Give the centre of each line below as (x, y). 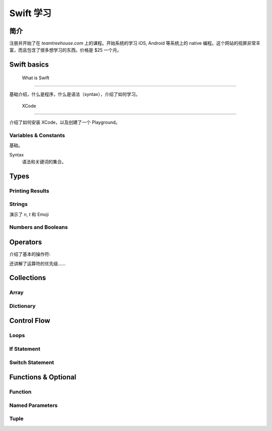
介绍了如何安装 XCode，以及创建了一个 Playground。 (65, 122)
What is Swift (36, 78)
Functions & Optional (43, 377)
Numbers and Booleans (39, 227)
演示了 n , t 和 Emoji (29, 214)
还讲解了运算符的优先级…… (38, 263)
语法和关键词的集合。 (44, 161)
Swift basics (29, 65)
